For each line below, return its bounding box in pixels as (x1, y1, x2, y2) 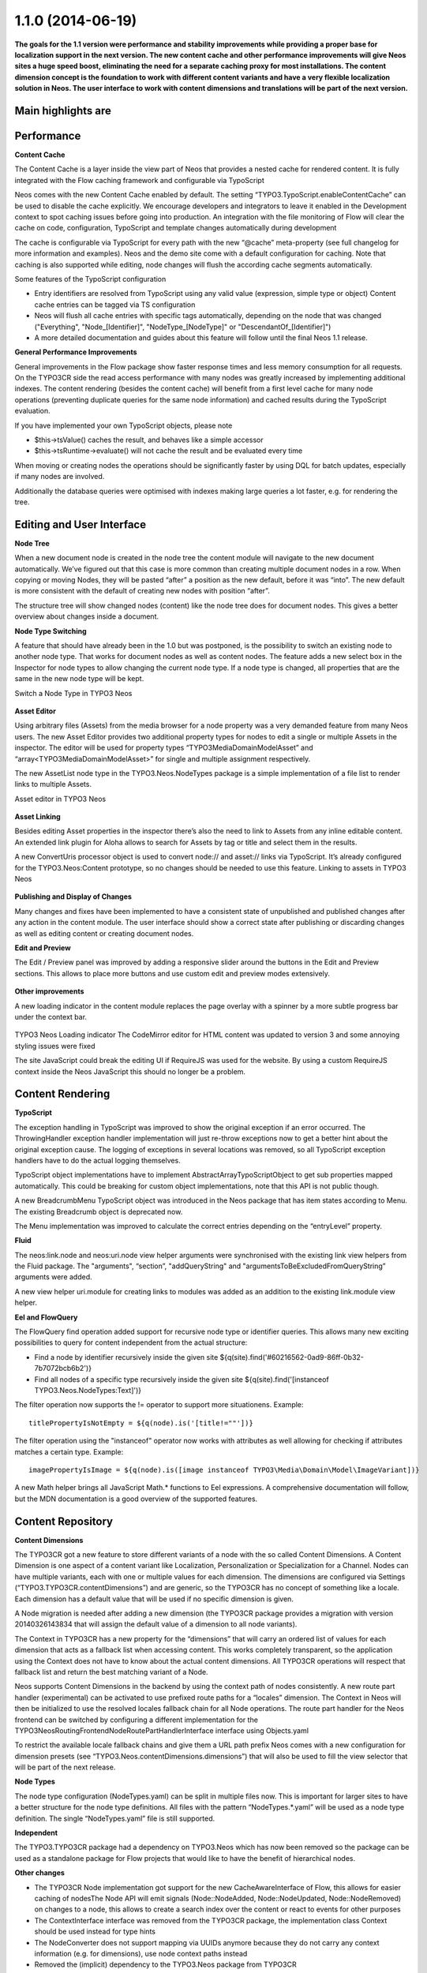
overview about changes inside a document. (14, 612, 159, 621)
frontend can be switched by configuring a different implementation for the (14, 1715, 258, 1724)
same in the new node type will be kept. (14, 674, 144, 683)
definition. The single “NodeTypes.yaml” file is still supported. (14, 1814, 215, 1823)
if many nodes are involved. (14, 472, 105, 481)
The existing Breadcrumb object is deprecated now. (14, 1207, 183, 1216)
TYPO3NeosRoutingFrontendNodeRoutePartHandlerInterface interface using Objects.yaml (14, 1725, 309, 1735)
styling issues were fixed (14, 1041, 96, 1050)
